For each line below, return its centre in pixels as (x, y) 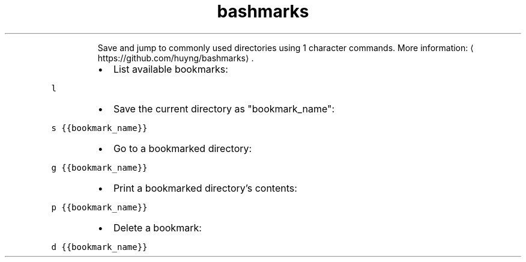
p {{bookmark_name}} (99, 207)
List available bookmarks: (171, 69)
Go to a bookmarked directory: (183, 148)
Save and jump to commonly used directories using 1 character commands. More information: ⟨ (286, 47)
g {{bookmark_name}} (99, 167)
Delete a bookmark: (157, 227)
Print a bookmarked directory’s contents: (205, 188)
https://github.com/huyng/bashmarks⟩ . (176, 58)
